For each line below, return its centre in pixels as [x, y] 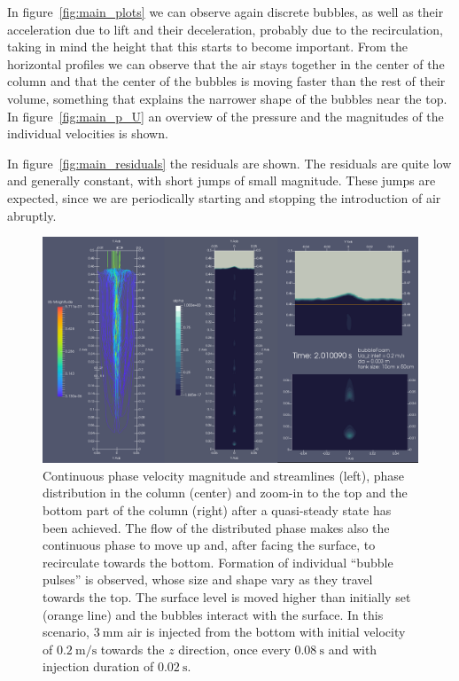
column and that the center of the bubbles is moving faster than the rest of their [226, 81]
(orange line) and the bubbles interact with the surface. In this [213, 614]
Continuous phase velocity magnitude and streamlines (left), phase [223, 475]
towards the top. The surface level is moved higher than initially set [227, 596]
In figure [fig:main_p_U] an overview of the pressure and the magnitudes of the [226, 116]
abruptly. [32, 215]
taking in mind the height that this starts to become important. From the [208, 47]
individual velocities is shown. [88, 133]
